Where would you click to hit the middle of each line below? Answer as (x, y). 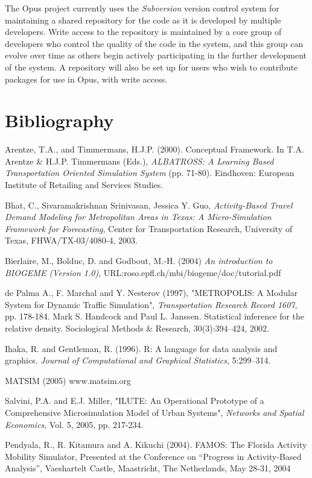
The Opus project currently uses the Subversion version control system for (142, 8)
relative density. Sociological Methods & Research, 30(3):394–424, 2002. (137, 328)
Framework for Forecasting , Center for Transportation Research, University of (149, 228)
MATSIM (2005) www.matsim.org (68, 380)
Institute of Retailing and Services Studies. (84, 185)
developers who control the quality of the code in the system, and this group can (154, 43)
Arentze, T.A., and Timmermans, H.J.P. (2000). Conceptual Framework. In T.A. (154, 149)
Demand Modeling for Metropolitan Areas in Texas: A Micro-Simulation (138, 217)
